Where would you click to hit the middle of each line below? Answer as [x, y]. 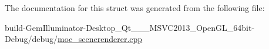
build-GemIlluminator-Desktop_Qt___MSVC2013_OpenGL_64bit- [130, 27]
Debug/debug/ [31, 39]
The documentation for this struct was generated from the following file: [135, 8]
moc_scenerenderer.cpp [100, 39]
